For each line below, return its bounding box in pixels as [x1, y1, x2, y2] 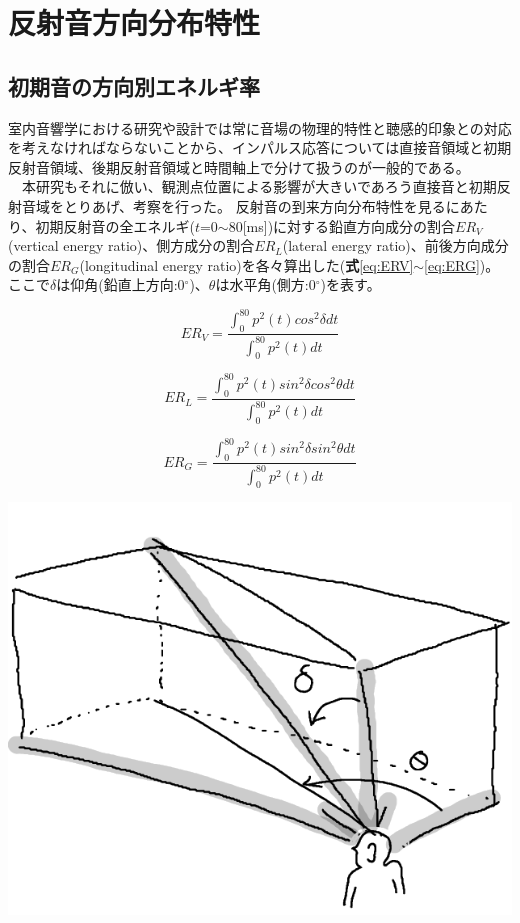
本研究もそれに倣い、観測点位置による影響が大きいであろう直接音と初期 [21, 176, 497, 197]
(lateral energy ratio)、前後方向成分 [282, 235, 509, 256]
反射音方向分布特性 [8, 2, 261, 43]
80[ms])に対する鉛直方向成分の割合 [228, 215, 456, 236]
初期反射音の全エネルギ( [35, 215, 195, 236]
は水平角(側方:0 [215, 274, 316, 295]
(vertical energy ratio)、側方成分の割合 [8, 235, 255, 256]
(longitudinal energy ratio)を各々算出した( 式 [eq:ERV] [79, 254, 414, 275]
